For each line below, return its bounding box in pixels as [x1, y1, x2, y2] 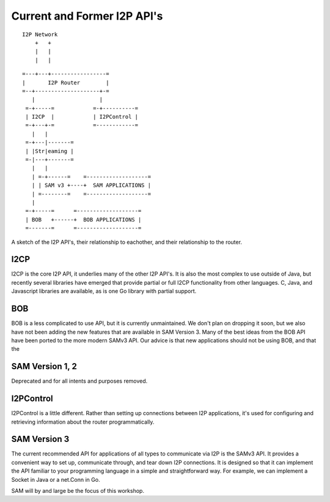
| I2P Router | [22, 79, 109, 86]
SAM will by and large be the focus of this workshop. [11, 487, 145, 494]
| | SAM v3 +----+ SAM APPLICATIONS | [31, 182, 152, 189]
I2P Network [22, 31, 58, 38]
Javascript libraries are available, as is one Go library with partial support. [11, 288, 197, 295]
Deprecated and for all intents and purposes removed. [11, 377, 148, 385]
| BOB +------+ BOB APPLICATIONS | [25, 216, 142, 223]
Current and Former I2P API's [11, 9, 163, 23]
